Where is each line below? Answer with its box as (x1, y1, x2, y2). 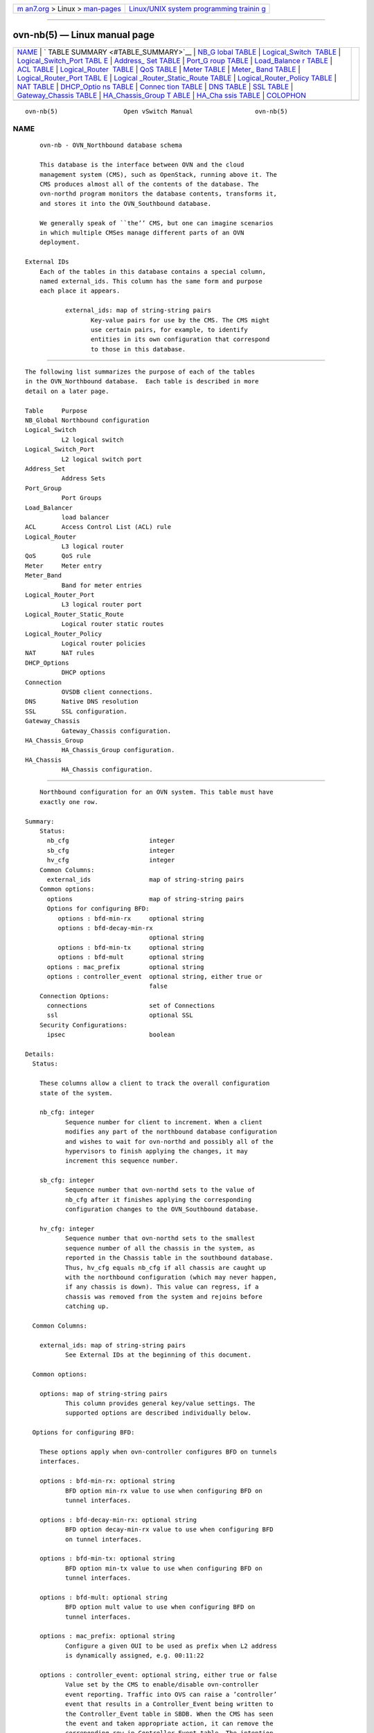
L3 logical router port (61, 600, 142, 609)
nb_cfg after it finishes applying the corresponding (64, 1196, 252, 1203)
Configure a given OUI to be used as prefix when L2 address (64, 1641, 277, 1650)
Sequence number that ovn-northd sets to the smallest (64, 1235, 256, 1242)
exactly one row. (39, 798, 98, 805)
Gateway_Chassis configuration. (61, 726, 172, 735)
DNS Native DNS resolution (25, 697, 139, 706)
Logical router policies (61, 640, 146, 647)
